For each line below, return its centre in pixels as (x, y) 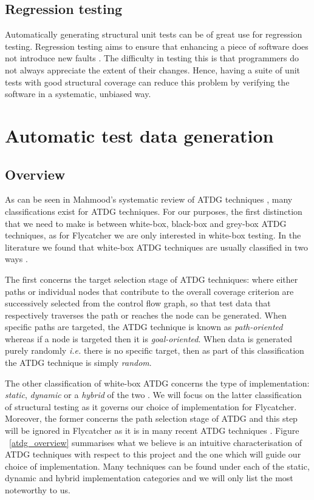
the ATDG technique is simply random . (78, 363)
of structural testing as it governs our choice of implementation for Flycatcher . (151, 406)
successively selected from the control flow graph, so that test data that (138, 303)
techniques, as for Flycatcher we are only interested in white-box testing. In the (153, 235)
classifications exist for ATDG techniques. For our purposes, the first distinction (154, 211)
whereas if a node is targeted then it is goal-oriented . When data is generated (148, 338)
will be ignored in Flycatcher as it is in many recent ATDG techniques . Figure (152, 431)
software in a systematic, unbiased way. (78, 94)
